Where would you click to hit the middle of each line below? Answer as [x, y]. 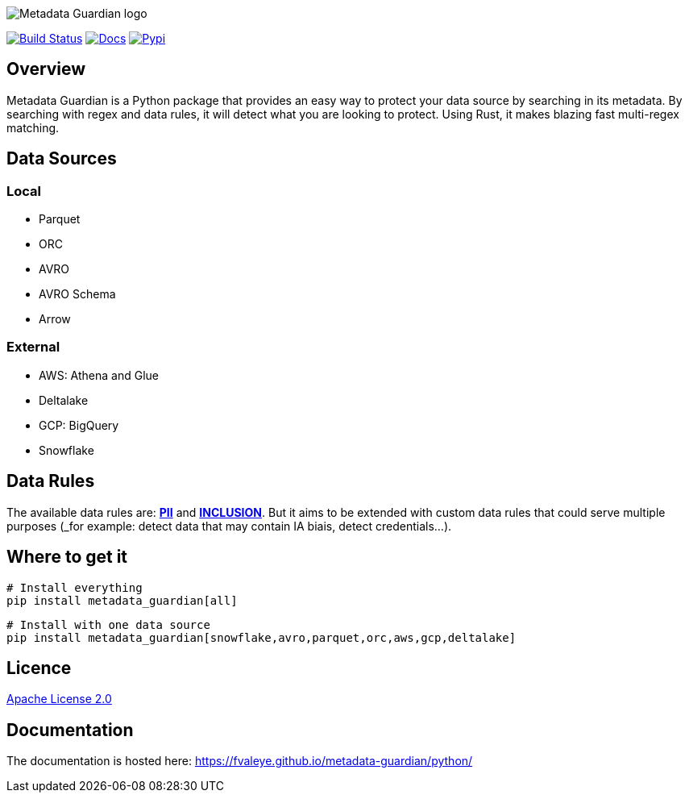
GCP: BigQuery [79, 425]
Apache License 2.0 [59, 699]
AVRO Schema [77, 294]
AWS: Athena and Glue [99, 375]
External [33, 347]
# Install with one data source [108, 624]
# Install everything [75, 587]
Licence [39, 668]
